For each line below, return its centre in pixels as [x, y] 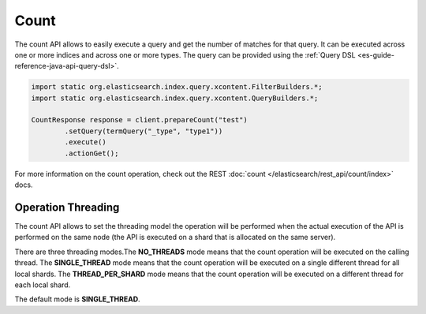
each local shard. [43, 285]
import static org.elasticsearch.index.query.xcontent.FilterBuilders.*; [177, 87]
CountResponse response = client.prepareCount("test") [139, 120]
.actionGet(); [92, 153]
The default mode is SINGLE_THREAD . [78, 299]
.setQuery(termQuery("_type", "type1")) [144, 131]
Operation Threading [67, 207]
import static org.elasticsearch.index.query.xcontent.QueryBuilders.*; [175, 98]
